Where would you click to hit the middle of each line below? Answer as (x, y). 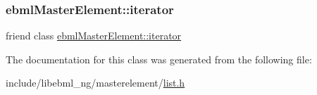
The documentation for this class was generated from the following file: (159, 59)
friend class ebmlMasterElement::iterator (94, 36)
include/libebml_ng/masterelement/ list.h (95, 83)
